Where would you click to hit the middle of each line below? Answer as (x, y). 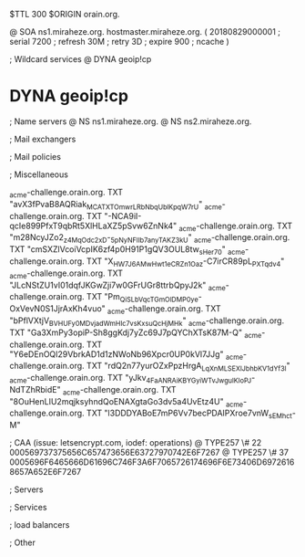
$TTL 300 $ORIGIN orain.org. (65, 14)
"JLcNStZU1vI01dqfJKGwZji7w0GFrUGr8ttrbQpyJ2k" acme (117, 286)
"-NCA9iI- (123, 215)
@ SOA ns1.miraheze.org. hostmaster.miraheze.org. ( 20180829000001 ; (145, 32)
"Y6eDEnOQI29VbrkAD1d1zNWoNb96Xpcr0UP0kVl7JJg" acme (127, 355)
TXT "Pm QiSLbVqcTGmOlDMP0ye (142, 298)
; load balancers (40, 525)
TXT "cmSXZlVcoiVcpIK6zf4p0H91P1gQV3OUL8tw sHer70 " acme (127, 250)
